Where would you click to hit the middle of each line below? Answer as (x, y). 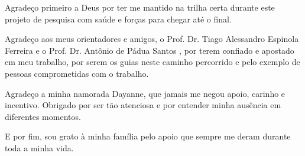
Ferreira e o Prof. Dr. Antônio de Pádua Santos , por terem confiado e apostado (150, 50)
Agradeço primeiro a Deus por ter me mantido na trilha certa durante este (140, 7)
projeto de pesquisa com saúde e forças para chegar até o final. (118, 19)
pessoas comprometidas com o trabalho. (77, 73)
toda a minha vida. (39, 147)
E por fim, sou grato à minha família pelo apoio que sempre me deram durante (148, 136)
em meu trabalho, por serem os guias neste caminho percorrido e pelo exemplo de (152, 62)
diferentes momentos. (43, 116)
